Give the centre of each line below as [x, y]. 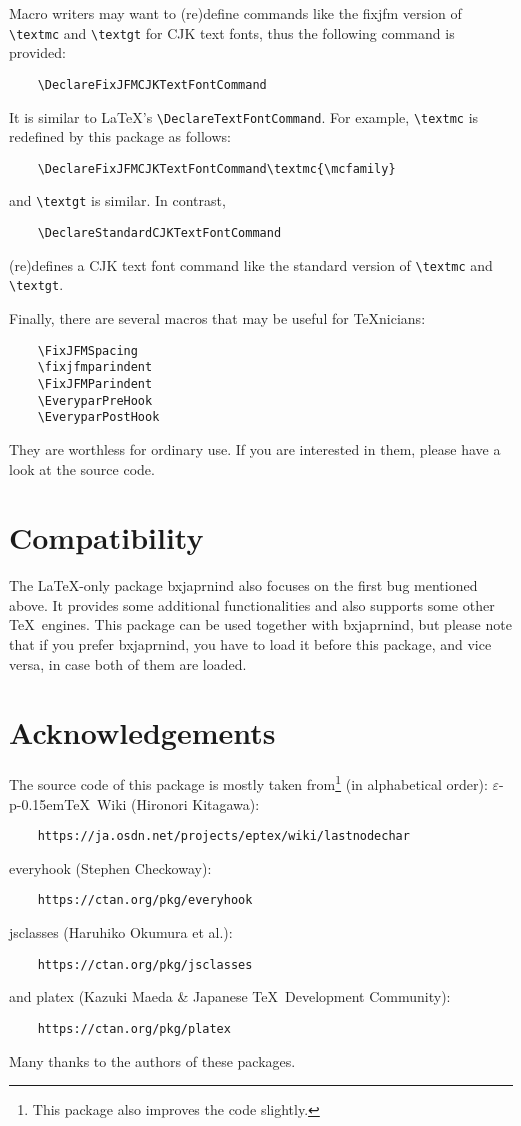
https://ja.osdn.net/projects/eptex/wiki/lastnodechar [223, 836]
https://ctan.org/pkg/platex [134, 1028]
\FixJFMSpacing [87, 350]
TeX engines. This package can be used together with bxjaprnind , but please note [260, 624]
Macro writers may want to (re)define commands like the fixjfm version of [235, 13]
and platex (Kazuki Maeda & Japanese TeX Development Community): [230, 996]
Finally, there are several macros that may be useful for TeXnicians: [217, 318]
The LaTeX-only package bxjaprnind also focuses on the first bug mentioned [243, 585]
